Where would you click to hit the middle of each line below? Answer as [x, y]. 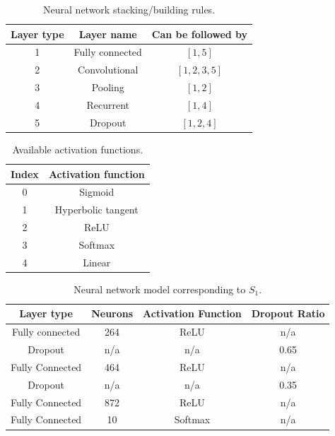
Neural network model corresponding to [160, 289]
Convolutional [108, 70]
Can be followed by [200, 34]
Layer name [108, 34]
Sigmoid [97, 192]
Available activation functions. [78, 149]
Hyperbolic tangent [96, 210]
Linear [97, 262]
